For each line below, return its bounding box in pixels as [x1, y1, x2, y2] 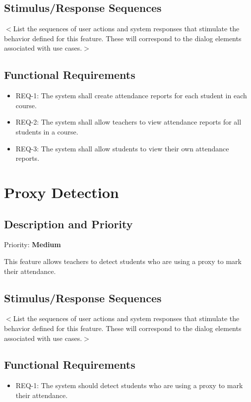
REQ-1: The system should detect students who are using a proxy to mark [15, 380, 243, 391]
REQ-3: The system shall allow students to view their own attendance [15, 143, 229, 153]
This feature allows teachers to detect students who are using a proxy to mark [4, 256, 242, 266]
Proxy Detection [4, 182, 119, 202]
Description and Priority [4, 216, 133, 231]
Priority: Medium [4, 239, 61, 250]
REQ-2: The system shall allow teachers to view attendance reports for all [15, 117, 242, 127]
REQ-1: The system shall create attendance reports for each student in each [15, 90, 247, 101]
